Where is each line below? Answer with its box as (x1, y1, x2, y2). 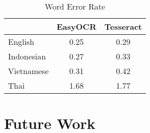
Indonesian (8, 50, 46, 62)
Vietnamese (8, 65, 49, 77)
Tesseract (104, 21, 142, 32)
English (8, 36, 34, 47)
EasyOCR (56, 21, 97, 32)
